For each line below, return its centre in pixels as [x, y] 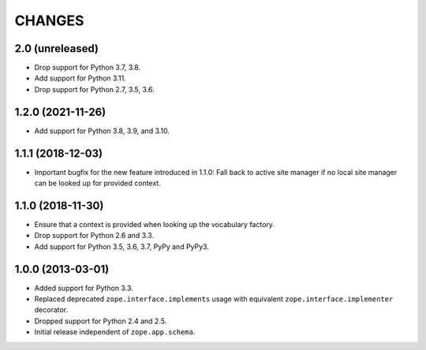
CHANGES [49, 20]
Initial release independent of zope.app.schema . [115, 332]
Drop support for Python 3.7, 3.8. [88, 68]
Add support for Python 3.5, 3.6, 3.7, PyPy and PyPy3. [121, 246]
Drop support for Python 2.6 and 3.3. [94, 236]
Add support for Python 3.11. [80, 78]
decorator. [51, 310]
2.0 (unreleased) [56, 48]
